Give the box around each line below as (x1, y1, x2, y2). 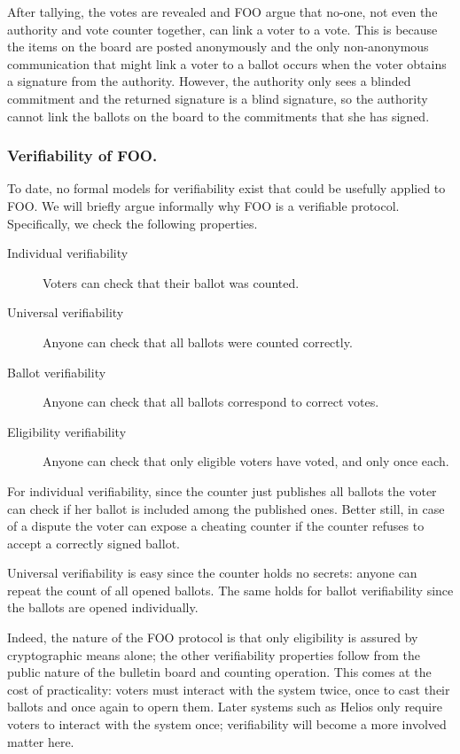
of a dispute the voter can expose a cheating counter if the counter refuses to (7, 517, 425, 535)
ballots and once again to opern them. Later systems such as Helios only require (7, 697, 442, 716)
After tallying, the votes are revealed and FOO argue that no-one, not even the (7, 3, 438, 20)
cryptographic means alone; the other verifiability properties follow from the (7, 645, 420, 664)
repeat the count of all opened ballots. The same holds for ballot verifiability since (7, 580, 454, 599)
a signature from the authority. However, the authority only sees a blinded (7, 72, 411, 90)
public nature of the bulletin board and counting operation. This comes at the (7, 663, 432, 681)
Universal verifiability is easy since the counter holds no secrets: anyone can (7, 564, 417, 582)
